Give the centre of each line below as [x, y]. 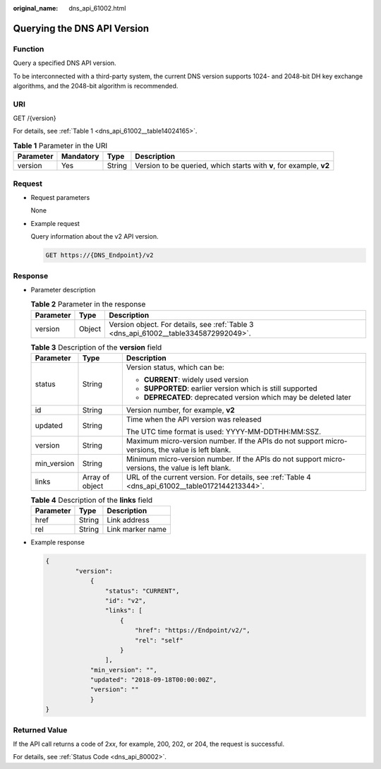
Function [29, 49]
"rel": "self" [159, 640]
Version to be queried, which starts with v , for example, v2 [232, 166]
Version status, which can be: [175, 367]
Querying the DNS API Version [81, 28]
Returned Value [40, 729]
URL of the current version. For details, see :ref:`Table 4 [219, 477]
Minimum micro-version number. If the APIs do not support [224, 459]
